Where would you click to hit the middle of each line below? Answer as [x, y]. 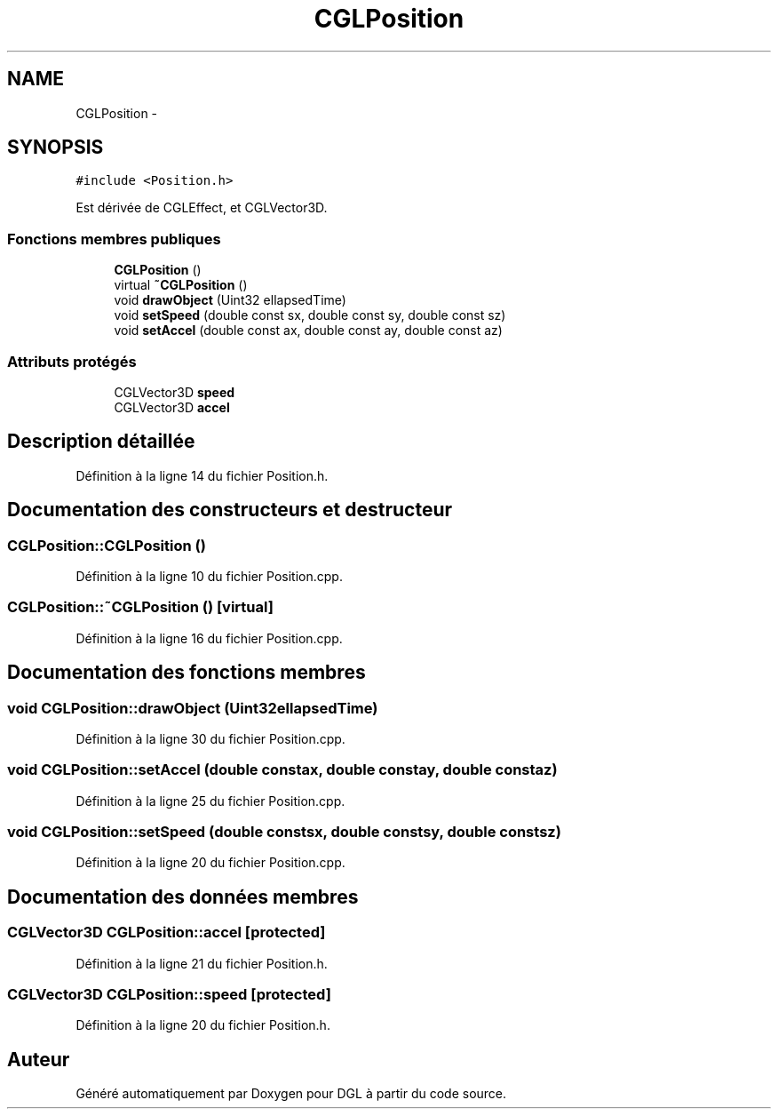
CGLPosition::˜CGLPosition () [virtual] [140, 607]
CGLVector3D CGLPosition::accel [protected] [167, 933]
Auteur [39, 1059]
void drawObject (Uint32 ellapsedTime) [230, 300]
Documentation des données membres [183, 897]
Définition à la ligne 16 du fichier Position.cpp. [209, 638]
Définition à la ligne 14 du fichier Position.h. [202, 475]
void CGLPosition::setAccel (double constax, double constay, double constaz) [282, 770]
